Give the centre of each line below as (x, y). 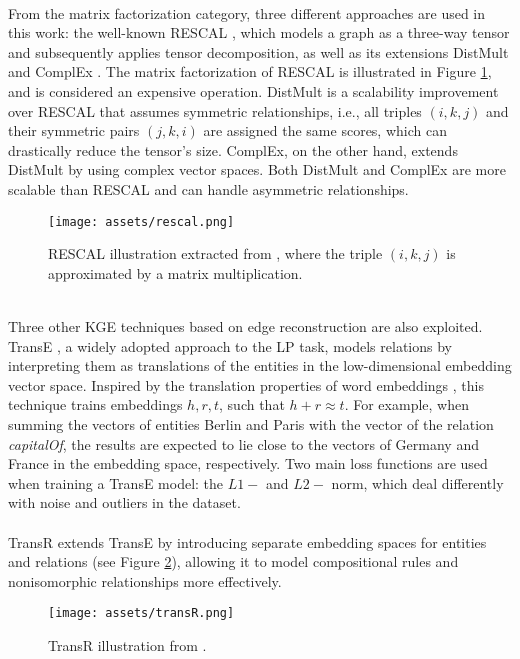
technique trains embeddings (95, 404)
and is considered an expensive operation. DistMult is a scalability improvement (253, 90)
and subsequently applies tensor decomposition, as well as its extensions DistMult (258, 51)
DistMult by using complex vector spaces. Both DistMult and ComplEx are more (257, 169)
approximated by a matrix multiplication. (175, 272)
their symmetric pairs (74, 130)
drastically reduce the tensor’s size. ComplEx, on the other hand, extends (233, 149)
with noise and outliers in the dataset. (124, 502)
